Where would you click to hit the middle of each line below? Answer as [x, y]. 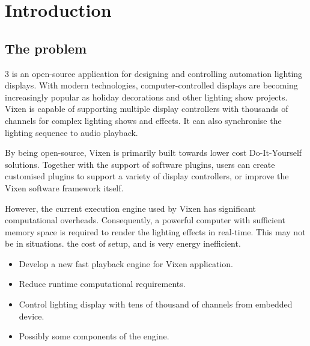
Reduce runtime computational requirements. [102, 284]
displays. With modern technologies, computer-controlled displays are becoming [151, 85]
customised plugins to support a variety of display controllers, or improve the [147, 176]
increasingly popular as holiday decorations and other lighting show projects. [146, 97]
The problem [46, 48]
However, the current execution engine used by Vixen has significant [130, 208]
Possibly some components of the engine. [94, 336]
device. [32, 316]
